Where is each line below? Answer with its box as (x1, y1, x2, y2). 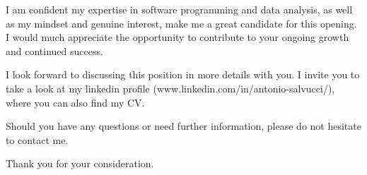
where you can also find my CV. (6, 95, 145, 109)
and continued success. (6, 43, 103, 58)
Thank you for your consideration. (6, 156, 154, 171)
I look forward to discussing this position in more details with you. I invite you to (6, 67, 360, 82)
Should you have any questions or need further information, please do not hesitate (6, 119, 361, 133)
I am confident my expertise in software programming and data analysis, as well (6, 2, 353, 16)
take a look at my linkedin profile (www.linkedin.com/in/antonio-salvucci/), (6, 80, 335, 95)
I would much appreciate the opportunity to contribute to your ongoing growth (6, 30, 349, 44)
